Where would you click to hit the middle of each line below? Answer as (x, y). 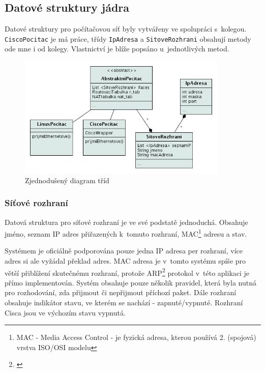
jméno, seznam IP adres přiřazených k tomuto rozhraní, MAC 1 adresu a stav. (126, 233)
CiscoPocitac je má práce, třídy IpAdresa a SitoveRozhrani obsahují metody (128, 38)
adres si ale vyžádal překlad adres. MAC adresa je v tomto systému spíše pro (125, 260)
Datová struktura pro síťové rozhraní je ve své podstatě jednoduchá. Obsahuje (126, 222)
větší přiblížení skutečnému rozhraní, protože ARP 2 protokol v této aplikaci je (127, 272)
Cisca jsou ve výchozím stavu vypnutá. (65, 312)
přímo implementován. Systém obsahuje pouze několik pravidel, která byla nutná (130, 282)
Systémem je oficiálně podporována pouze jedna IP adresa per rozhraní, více (124, 251)
